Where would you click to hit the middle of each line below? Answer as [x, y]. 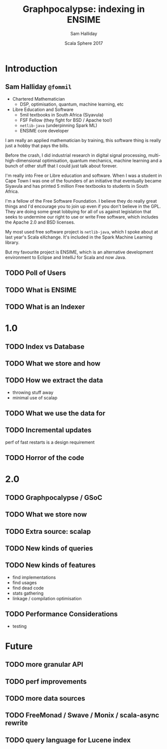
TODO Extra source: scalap [48, 531]
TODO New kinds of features [50, 565]
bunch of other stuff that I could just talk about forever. [61, 166]
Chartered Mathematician [39, 99]
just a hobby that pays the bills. [37, 145]
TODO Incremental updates [48, 430]
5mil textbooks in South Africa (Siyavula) [62, 115]
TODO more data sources [45, 698]
